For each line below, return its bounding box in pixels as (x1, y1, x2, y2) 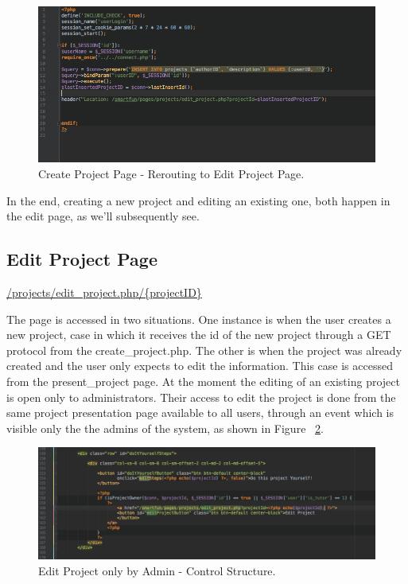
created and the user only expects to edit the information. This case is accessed (6, 357, 393, 374)
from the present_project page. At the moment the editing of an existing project (6, 372, 400, 389)
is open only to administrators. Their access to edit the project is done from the (6, 388, 396, 405)
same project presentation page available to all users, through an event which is (6, 404, 394, 421)
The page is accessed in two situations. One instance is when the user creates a (6, 310, 391, 327)
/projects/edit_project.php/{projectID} (6, 284, 202, 300)
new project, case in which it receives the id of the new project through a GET (6, 326, 391, 343)
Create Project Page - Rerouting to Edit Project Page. (38, 165, 305, 182)
